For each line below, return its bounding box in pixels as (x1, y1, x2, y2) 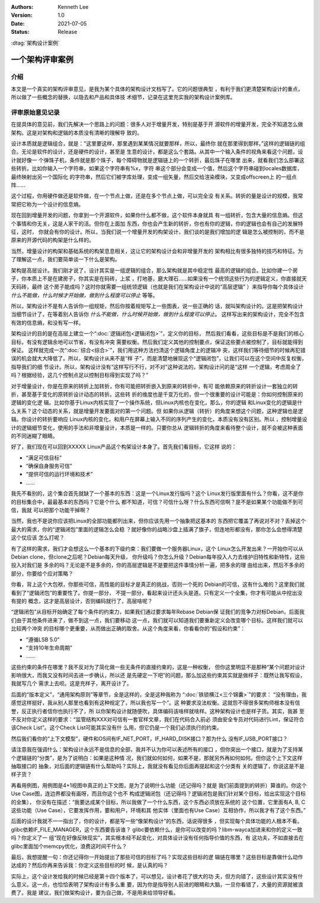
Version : (11, 12, 33, 19)
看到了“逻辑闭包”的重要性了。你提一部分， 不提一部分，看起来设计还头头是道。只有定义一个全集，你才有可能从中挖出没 (11, 589, 303, 596)
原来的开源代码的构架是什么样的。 (11, 236, 94, 243)
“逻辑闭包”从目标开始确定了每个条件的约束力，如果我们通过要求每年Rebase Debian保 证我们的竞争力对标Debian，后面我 (11, 609, 305, 616)
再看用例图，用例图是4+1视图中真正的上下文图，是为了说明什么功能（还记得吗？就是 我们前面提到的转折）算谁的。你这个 (11, 781, 307, 789)
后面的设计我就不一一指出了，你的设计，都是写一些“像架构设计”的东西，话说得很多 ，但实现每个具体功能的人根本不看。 (11, 818, 303, 825)
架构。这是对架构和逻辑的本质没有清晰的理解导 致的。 (11, 129, 142, 136)
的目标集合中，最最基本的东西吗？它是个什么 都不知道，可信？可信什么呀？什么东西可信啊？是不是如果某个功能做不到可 (11, 498, 303, 505)
